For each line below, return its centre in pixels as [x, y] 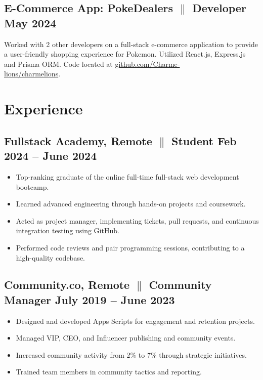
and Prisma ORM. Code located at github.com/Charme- [92, 64]
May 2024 [30, 23]
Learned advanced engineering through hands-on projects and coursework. [131, 204]
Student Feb [204, 140]
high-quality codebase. [51, 257]
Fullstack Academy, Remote [78, 140]
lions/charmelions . [32, 74]
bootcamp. [32, 186]
